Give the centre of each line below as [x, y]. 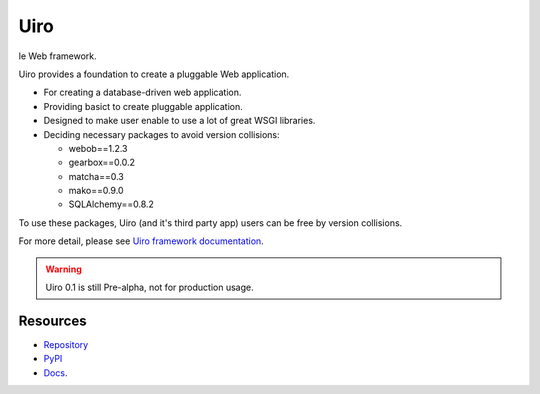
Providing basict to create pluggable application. [143, 106]
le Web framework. [57, 56]
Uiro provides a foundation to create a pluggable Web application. [154, 74]
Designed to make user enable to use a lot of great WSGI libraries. [179, 121]
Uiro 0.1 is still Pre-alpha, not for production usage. [149, 287]
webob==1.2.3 [98, 148]
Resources [52, 320]
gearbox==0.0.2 [101, 162]
